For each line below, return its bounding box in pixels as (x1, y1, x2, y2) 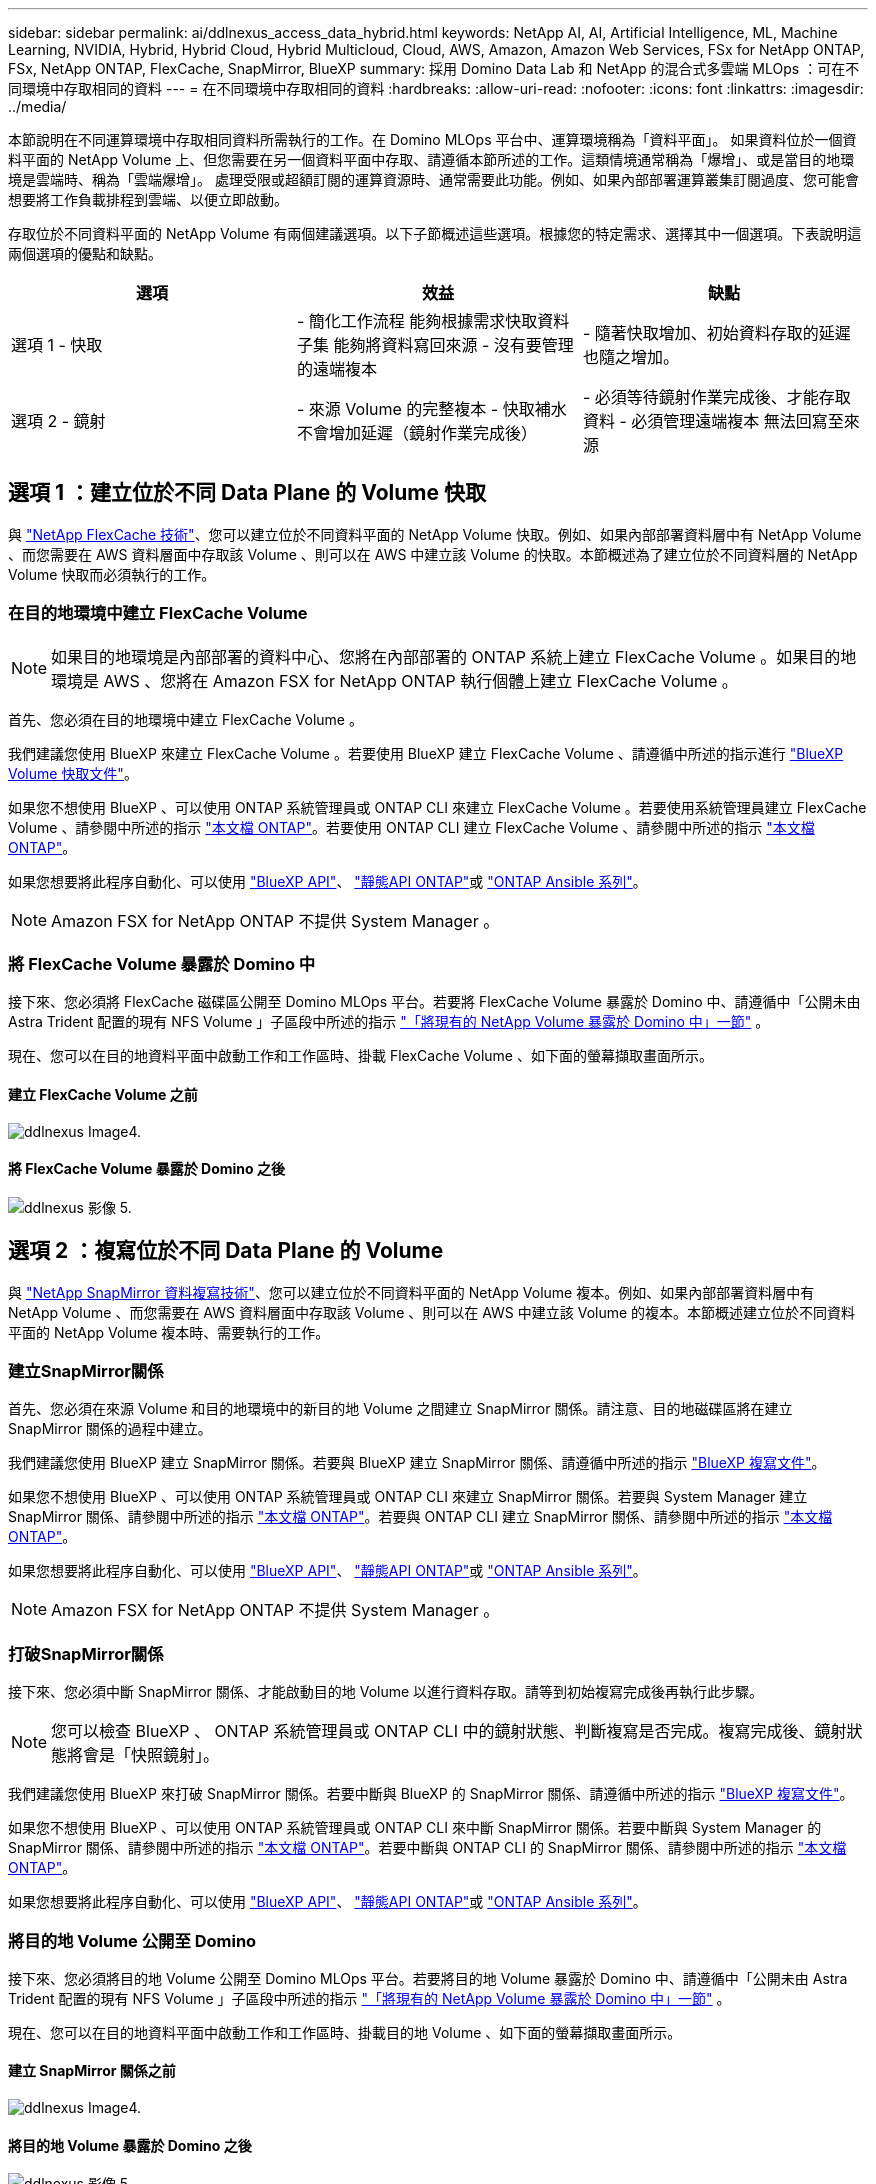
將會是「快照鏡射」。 (67, 1745, 220, 1766)
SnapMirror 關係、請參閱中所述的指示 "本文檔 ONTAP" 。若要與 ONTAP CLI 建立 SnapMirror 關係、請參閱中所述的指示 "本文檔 (8, 1508, 833, 1526)
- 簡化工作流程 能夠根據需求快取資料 (296, 311, 570, 331)
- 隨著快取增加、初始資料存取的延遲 (582, 323, 851, 343)
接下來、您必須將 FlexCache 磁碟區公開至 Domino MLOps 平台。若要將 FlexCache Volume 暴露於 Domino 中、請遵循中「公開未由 (8, 993, 861, 1011)
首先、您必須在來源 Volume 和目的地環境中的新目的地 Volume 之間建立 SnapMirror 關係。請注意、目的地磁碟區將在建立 (8, 1400, 793, 1418)
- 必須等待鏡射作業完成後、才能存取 (582, 387, 851, 407)
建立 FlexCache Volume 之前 (8, 1085, 198, 1103)
